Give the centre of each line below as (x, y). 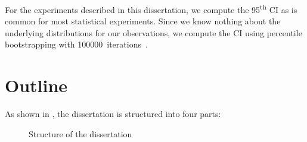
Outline (36, 85)
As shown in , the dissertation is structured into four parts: (113, 114)
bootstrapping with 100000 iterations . (76, 44)
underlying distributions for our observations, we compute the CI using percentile (153, 32)
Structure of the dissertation (80, 133)
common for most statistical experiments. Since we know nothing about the (143, 21)
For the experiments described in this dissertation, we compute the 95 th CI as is (151, 9)
